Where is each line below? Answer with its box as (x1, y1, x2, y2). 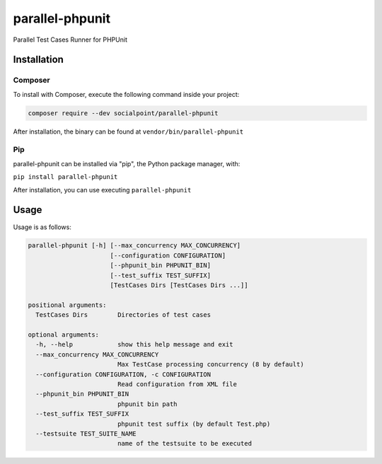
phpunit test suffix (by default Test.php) (117, 419, 271, 428)
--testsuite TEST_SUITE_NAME (35, 429, 137, 438)
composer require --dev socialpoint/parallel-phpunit (28, 109, 219, 117)
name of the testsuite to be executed (117, 439, 253, 448)
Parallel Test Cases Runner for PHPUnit (13, 35, 127, 44)
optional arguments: (28, 331, 99, 339)
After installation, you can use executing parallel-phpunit (13, 185, 192, 194)
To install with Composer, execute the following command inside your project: (13, 90, 240, 98)
